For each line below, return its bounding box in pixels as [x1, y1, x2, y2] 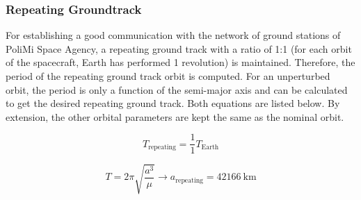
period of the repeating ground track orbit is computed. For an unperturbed [6, 69, 330, 83]
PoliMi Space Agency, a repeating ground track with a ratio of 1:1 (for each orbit [6, 41, 352, 56]
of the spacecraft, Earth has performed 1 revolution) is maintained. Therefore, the [6, 55, 355, 69]
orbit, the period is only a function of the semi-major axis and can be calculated [6, 82, 348, 97]
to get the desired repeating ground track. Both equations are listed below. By [6, 96, 340, 110]
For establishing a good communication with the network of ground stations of [6, 28, 341, 42]
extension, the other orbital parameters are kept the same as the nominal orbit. [6, 109, 344, 124]
